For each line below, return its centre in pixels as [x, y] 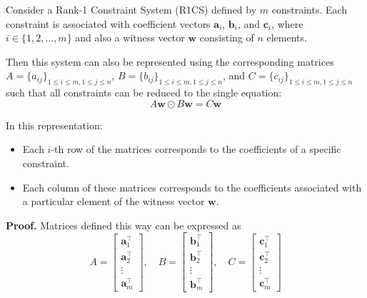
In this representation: [54, 125]
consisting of [227, 38]
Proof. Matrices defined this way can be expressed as [124, 225]
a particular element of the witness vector [114, 201]
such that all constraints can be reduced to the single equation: [144, 93]
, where [287, 23]
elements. [287, 38]
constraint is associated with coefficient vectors [108, 23]
